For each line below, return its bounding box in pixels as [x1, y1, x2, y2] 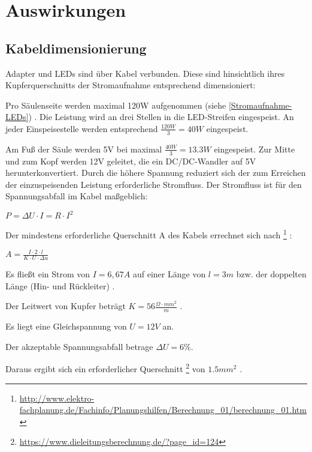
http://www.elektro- [19, 391, 95, 404]
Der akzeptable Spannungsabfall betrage [5, 340, 153, 352]
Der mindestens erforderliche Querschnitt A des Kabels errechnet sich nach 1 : [5, 227, 292, 241]
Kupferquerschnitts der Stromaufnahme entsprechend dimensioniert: [5, 79, 256, 91]
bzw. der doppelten [236, 268, 307, 280]
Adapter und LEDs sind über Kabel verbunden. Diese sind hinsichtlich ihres [5, 67, 285, 79]
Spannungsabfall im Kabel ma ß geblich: [5, 190, 148, 202]
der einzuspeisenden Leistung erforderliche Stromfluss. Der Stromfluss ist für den [5, 178, 302, 190]
